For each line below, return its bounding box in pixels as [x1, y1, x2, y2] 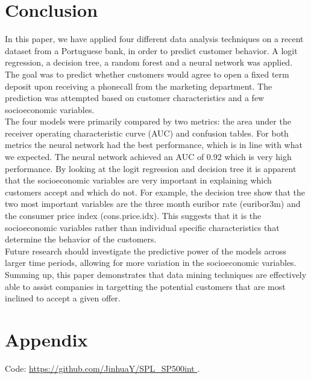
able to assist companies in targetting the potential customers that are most [5, 280, 286, 292]
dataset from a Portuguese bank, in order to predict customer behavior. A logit [5, 44, 298, 57]
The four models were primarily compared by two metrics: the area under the [5, 115, 291, 128]
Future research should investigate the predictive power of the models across [5, 244, 287, 257]
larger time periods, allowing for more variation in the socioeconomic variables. [5, 256, 297, 269]
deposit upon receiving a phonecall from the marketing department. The [5, 79, 272, 92]
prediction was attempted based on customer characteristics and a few [5, 91, 265, 104]
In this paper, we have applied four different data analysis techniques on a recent [5, 32, 304, 45]
